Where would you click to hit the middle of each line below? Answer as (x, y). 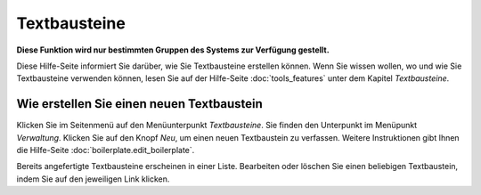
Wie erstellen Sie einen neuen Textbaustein (139, 104)
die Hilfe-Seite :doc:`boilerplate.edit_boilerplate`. (106, 150)
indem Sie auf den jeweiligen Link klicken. (93, 179)
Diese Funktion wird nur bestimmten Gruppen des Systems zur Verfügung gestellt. (173, 50)
